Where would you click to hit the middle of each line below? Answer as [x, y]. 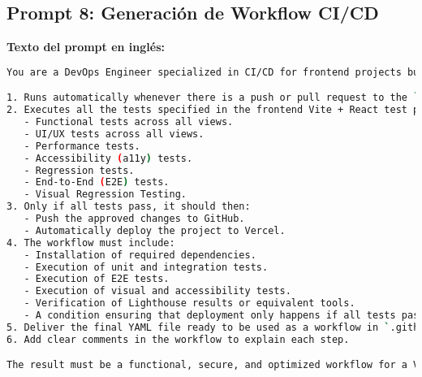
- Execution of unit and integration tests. [146, 267]
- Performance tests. [82, 146]
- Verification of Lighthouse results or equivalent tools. [189, 303]
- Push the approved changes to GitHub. [134, 219]
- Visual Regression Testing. [105, 195]
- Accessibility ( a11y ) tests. [108, 158]
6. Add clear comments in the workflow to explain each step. [178, 339]
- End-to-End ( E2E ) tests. [97, 182]
